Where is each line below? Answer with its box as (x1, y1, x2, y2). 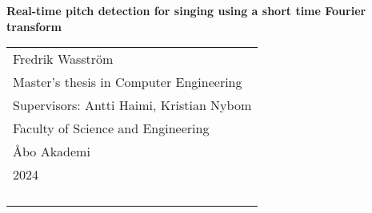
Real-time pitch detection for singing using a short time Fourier (6, 2, 366, 18)
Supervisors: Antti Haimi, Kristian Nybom (13, 96, 252, 115)
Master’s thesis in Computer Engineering (13, 73, 242, 92)
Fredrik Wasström (13, 49, 114, 69)
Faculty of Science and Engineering (13, 119, 210, 138)
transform (6, 18, 62, 34)
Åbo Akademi (13, 142, 90, 161)
